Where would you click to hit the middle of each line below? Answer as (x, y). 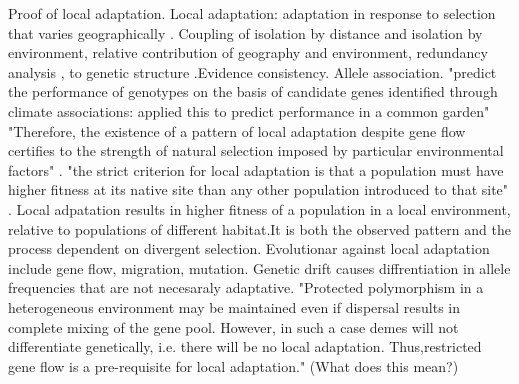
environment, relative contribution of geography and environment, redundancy (248, 52)
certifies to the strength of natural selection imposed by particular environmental (256, 150)
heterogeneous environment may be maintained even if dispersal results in (234, 306)
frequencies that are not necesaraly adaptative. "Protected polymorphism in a (246, 287)
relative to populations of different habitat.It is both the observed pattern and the (259, 228)
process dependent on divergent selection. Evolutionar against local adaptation (249, 248)
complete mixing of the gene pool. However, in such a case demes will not (233, 326)
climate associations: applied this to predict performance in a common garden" (249, 110)
